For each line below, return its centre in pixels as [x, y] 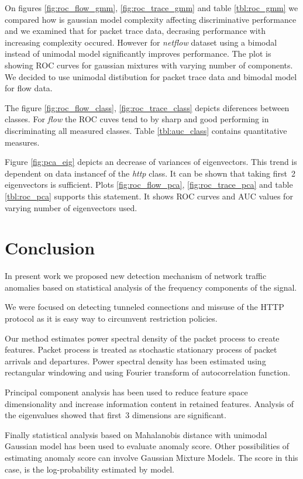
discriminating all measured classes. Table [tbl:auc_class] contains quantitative [146, 130]
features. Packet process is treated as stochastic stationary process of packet [141, 349]
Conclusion [50, 248]
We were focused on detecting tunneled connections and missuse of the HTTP [144, 307]
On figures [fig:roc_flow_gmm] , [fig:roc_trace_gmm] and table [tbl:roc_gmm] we [151, 8]
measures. [22, 142]
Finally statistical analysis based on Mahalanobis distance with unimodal [136, 434]
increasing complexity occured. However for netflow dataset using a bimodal [141, 42]
